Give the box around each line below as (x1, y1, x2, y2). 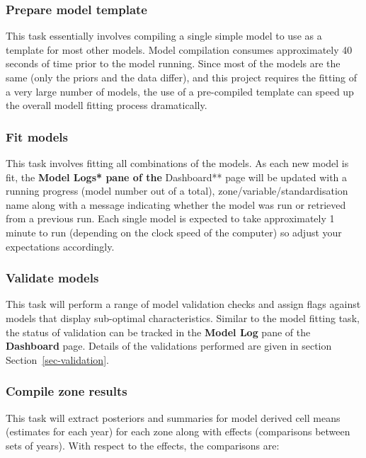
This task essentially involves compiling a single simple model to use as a (6, 28, 322, 43)
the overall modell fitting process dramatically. (6, 98, 207, 113)
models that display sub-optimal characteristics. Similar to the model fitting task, (6, 310, 360, 325)
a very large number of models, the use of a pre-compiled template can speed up (6, 84, 354, 98)
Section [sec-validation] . (6, 352, 109, 367)
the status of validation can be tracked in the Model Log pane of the (6, 324, 311, 339)
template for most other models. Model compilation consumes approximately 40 (6, 42, 353, 57)
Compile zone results (6, 382, 127, 400)
